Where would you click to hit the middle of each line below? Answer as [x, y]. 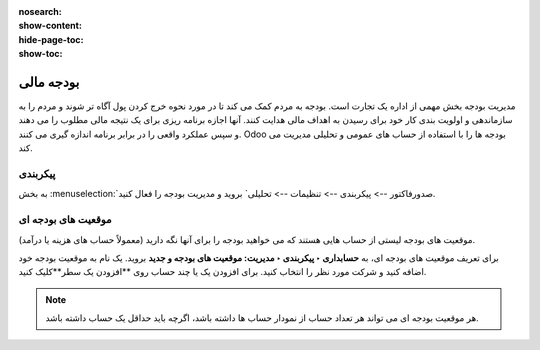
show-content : [50, 26]
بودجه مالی [49, 81]
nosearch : [40, 11]
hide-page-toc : [51, 39]
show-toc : [40, 54]
